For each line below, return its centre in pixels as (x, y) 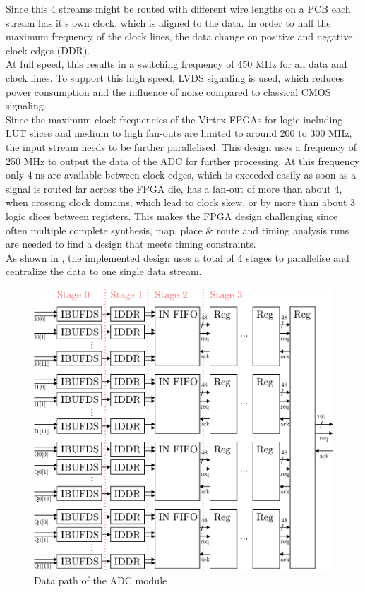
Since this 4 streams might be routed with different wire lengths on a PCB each (178, 8)
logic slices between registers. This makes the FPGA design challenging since (172, 216)
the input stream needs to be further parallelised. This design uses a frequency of (181, 146)
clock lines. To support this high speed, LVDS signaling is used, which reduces (175, 77)
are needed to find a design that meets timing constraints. (131, 244)
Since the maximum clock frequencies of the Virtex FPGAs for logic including (174, 119)
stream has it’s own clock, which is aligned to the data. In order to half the (168, 22)
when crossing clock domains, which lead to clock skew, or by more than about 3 (181, 202)
